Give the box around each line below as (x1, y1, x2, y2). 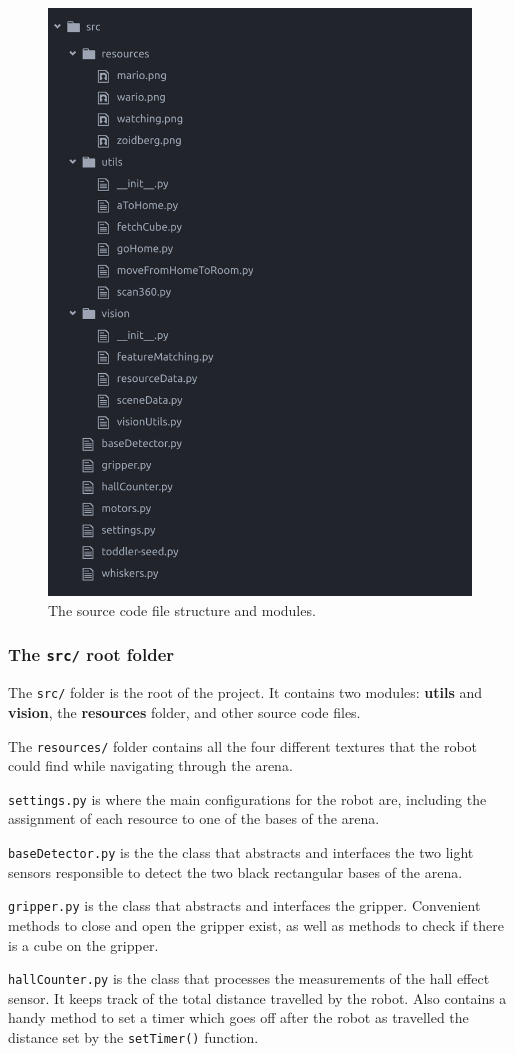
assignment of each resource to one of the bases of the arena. (8, 808, 380, 829)
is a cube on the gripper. (8, 934, 159, 955)
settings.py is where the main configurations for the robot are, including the (8, 788, 487, 809)
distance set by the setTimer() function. (8, 1026, 259, 1047)
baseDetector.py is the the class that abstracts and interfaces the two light (8, 842, 474, 863)
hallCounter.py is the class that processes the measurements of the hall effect (8, 968, 490, 989)
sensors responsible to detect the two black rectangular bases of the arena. (8, 861, 463, 882)
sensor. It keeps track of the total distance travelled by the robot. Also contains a (8, 987, 507, 1008)
